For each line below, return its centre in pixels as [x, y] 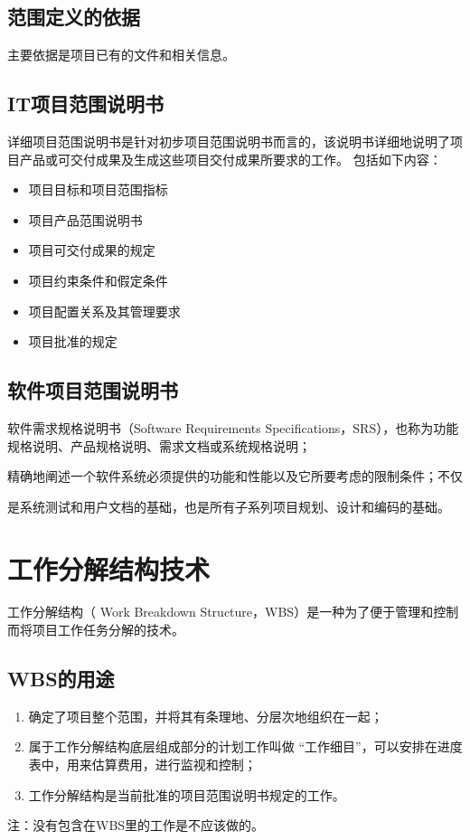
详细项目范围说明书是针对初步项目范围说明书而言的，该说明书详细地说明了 [229, 141]
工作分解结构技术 [109, 568]
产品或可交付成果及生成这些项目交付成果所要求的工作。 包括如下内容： [230, 159]
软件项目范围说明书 [93, 390]
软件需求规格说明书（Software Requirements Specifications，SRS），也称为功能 [233, 427]
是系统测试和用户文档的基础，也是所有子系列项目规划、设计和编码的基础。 [229, 506]
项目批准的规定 [73, 341]
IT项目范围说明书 [85, 104]
